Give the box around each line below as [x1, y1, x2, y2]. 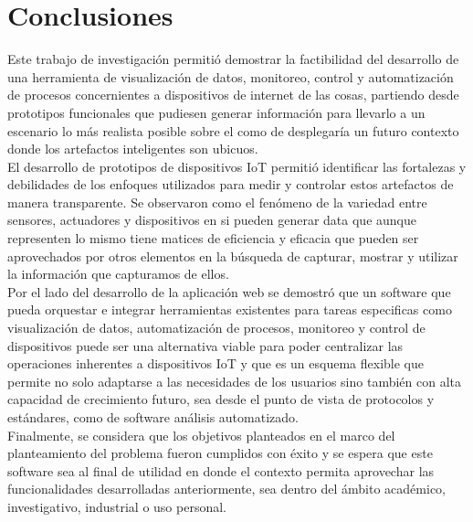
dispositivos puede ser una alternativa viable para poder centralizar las [7, 336, 404, 355]
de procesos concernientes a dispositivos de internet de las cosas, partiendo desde [7, 85, 459, 104]
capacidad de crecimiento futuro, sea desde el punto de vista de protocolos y [7, 389, 435, 409]
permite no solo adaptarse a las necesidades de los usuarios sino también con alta [7, 371, 461, 390]
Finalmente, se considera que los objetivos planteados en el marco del [7, 425, 395, 444]
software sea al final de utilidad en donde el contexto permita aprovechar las [7, 461, 435, 480]
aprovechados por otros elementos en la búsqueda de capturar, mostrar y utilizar [7, 246, 458, 265]
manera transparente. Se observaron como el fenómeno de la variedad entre [7, 192, 427, 211]
